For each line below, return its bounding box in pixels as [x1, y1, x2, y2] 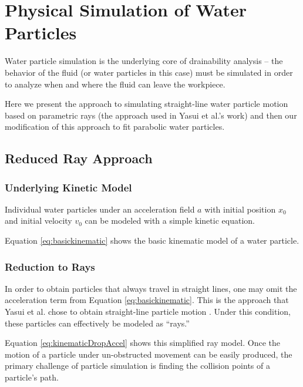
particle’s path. [5, 371, 59, 383]
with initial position [204, 203, 276, 215]
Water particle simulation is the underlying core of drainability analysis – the [5, 55, 283, 67]
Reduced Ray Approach [5, 149, 153, 167]
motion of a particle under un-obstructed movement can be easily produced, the [5, 348, 292, 360]
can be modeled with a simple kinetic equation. [85, 214, 255, 227]
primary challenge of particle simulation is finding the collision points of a [5, 359, 270, 372]
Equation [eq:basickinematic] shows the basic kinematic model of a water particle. [5, 234, 299, 247]
